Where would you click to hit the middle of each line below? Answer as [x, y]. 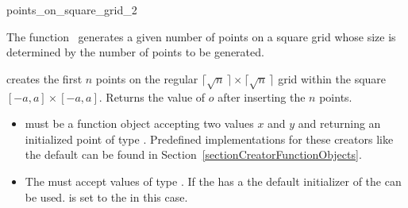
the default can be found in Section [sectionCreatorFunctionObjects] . [193, 154]
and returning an [339, 123]
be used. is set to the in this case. [106, 196]
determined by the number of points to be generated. [135, 52]
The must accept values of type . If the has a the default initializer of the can [213, 181]
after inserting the [262, 96]
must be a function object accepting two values [139, 123]
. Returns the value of [152, 96]
